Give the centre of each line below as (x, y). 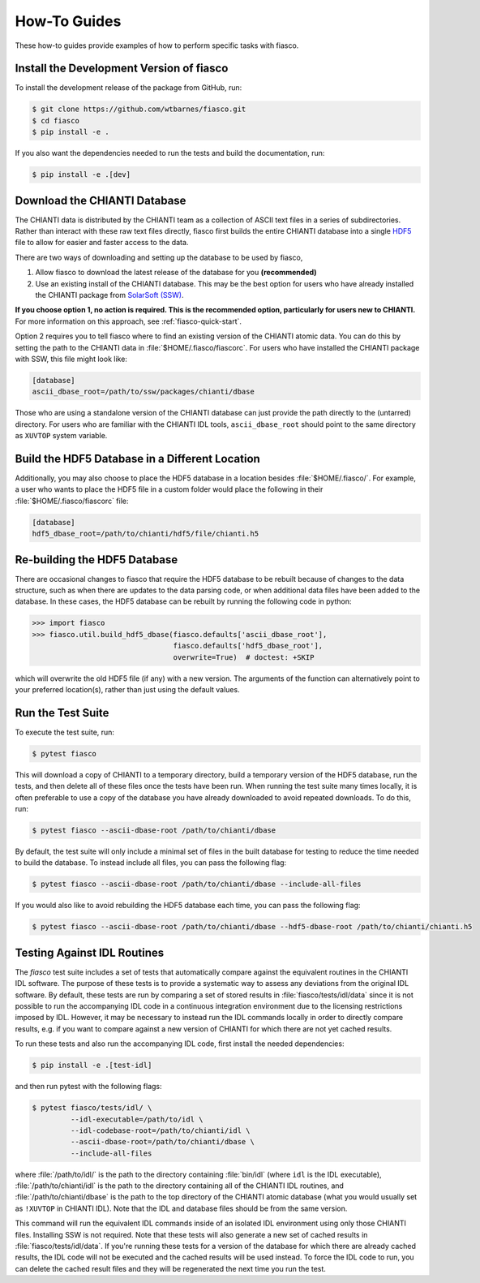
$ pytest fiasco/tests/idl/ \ (92, 1108)
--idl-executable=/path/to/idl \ (137, 1119)
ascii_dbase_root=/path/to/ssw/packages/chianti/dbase (143, 392)
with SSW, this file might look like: (71, 359)
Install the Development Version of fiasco (122, 69)
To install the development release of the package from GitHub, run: (129, 88)
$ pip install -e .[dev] (81, 175)
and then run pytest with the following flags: (88, 1087)
